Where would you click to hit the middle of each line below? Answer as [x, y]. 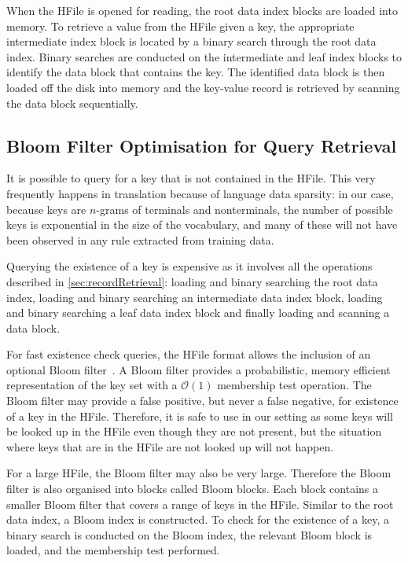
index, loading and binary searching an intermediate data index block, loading [195, 297]
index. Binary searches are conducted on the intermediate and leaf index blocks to [204, 56]
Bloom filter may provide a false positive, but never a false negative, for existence [202, 401]
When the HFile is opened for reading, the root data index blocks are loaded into [202, 10]
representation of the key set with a [92, 385]
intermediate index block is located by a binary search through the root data [191, 41]
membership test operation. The [294, 385]
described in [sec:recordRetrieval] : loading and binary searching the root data [192, 281]
